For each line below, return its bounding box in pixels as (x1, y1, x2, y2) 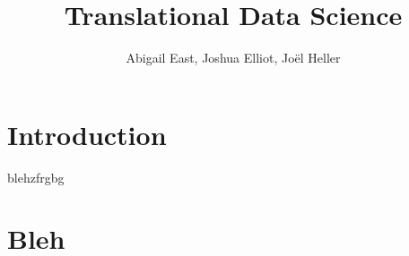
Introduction (7, 115, 167, 152)
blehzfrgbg (7, 167, 65, 186)
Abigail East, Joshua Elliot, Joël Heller (126, 48, 341, 67)
